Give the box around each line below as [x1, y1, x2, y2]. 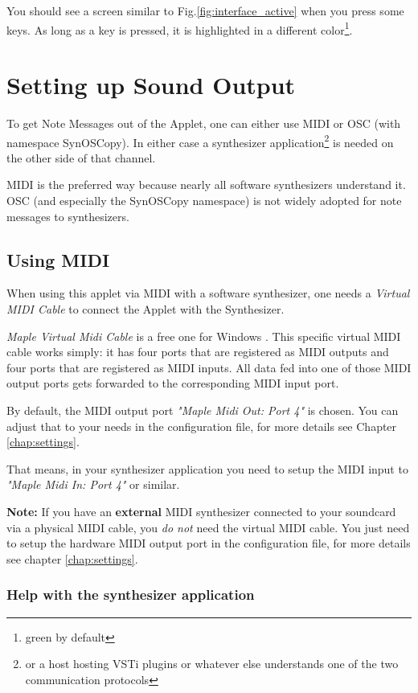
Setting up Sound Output [6, 68, 296, 101]
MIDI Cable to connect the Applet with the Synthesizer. [6, 300, 285, 317]
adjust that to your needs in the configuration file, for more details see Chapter [6, 417, 397, 434]
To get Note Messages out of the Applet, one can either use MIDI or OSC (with [6, 114, 401, 131]
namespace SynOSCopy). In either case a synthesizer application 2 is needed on [6, 131, 394, 150]
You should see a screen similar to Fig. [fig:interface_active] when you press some [6, 2, 404, 18]
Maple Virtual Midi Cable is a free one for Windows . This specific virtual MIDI [6, 327, 401, 344]
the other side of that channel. [6, 149, 156, 166]
